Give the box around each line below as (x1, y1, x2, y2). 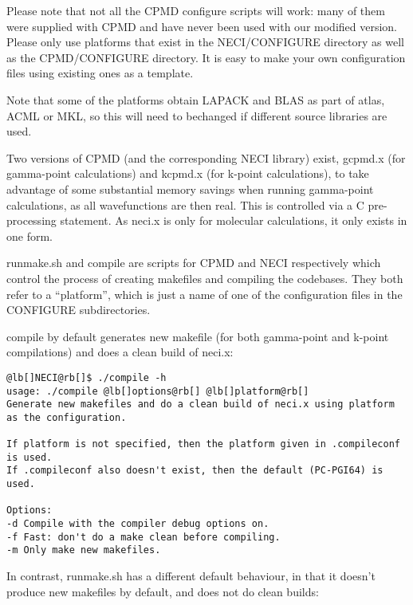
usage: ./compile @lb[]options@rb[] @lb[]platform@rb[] (6, 385, 309, 397)
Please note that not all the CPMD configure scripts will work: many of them (6, 2, 385, 18)
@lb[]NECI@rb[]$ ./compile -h (6, 371, 167, 383)
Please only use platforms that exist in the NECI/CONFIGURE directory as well (6, 33, 404, 50)
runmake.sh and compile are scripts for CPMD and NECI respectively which (6, 254, 381, 271)
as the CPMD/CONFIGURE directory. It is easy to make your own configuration (6, 49, 406, 65)
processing (6, 212, 57, 229)
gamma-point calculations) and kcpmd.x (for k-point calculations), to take (6, 165, 369, 182)
